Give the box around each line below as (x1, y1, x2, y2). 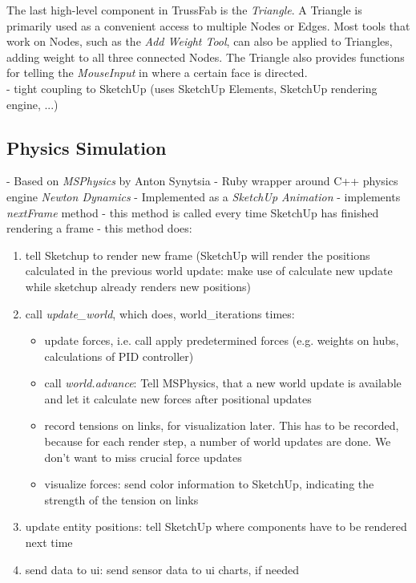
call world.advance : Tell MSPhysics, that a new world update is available (44, 374, 402, 391)
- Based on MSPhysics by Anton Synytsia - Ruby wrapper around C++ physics (6, 172, 398, 189)
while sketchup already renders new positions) (25, 277, 251, 294)
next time (25, 534, 73, 551)
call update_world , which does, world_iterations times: (25, 305, 295, 322)
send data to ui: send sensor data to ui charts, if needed (25, 561, 299, 577)
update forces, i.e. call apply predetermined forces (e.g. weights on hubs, (44, 332, 399, 349)
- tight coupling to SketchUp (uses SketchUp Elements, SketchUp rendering (6, 79, 378, 96)
